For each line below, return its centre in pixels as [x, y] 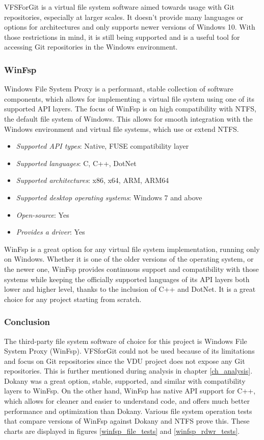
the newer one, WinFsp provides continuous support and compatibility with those [131, 269]
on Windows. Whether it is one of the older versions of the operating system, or [129, 259]
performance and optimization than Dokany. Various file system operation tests [128, 411]
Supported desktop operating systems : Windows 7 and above [109, 197]
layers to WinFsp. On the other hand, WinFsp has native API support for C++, [130, 391]
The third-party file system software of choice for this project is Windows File [126, 341]
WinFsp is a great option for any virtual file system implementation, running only [132, 249]
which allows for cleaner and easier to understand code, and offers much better [127, 401]
